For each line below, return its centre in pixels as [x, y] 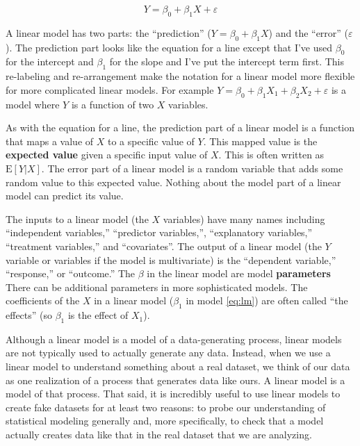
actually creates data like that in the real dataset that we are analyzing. [159, 435]
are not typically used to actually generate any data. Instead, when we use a [168, 353]
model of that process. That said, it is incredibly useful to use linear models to [173, 394]
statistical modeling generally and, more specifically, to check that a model [165, 421]
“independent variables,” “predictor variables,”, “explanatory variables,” [159, 232]
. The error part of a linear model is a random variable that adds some [192, 168]
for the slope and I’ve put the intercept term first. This [227, 61]
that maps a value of [50, 141]
